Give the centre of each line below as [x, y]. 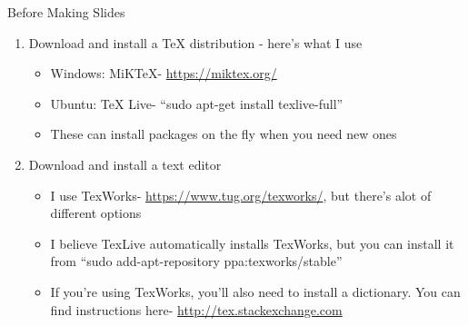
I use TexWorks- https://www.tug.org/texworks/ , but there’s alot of [241, 195]
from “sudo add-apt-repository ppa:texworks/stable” [196, 261]
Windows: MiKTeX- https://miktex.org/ [164, 73]
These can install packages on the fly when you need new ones [224, 134]
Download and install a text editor [125, 164]
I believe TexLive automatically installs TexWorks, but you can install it [252, 243]
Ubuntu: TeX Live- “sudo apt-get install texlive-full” [197, 103]
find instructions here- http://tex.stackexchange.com [196, 309]
